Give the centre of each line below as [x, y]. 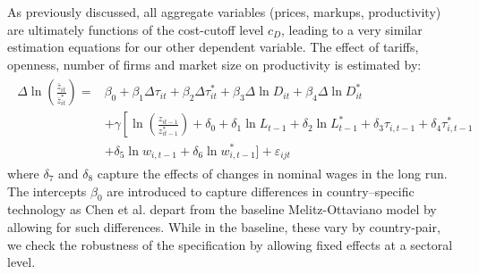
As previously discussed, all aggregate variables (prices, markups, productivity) [224, 12]
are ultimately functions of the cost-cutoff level [136, 29]
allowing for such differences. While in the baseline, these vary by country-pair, [224, 227]
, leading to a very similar [352, 29]
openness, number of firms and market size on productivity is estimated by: [214, 64]
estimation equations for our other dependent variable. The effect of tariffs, [213, 47]
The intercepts [47, 191]
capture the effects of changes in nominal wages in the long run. [272, 174]
